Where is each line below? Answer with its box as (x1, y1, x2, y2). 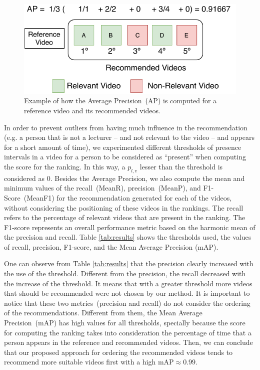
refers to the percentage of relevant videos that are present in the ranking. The (4, 212, 245, 223)
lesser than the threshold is (139, 161, 223, 171)
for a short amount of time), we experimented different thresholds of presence (4, 141, 241, 152)
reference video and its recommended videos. (24, 105, 160, 115)
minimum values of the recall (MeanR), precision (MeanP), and (4, 182, 201, 193)
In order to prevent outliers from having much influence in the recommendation (4, 122, 247, 132)
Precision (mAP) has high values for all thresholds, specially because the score (4, 317, 245, 328)
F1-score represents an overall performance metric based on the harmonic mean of (4, 222, 255, 232)
